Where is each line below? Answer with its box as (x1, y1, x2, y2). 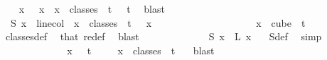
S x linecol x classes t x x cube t (10, 15, 306, 30)
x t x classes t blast (67, 42, 215, 57)
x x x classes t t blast (18, 1, 165, 16)
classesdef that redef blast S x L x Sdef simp (5, 29, 322, 44)
